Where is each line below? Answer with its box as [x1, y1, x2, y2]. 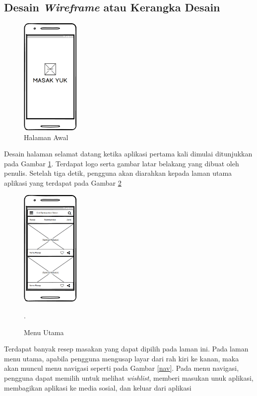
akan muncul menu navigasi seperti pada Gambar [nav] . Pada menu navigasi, [4, 363, 239, 373]
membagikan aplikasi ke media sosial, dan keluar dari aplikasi [4, 382, 192, 393]
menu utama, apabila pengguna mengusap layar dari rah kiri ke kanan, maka [4, 353, 239, 363]
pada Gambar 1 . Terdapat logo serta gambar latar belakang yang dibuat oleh [4, 158, 239, 168]
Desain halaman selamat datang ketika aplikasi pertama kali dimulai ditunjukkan [4, 148, 253, 159]
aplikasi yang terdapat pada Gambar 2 [4, 178, 122, 188]
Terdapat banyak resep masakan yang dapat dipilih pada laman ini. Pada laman [4, 344, 249, 354]
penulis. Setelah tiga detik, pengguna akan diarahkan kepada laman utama [4, 168, 232, 178]
